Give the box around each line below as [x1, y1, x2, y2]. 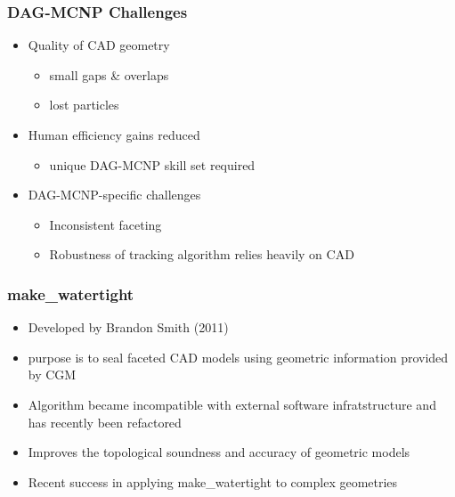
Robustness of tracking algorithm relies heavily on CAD [49, 245, 354, 264]
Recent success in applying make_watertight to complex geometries [28, 472, 398, 491]
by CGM [28, 365, 77, 384]
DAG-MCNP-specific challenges [28, 185, 201, 204]
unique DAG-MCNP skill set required [49, 155, 256, 174]
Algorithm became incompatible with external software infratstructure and [28, 395, 436, 413]
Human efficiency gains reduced [28, 126, 200, 143]
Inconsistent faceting [49, 215, 162, 233]
